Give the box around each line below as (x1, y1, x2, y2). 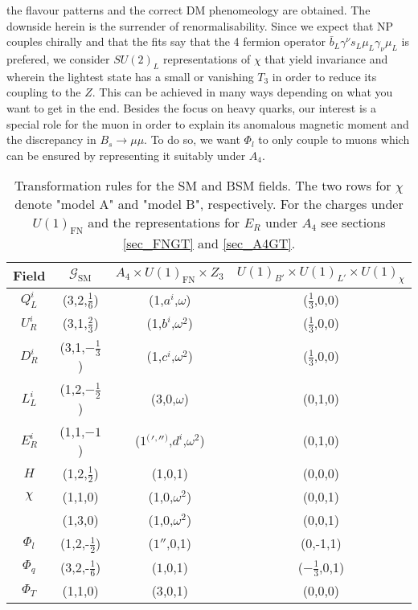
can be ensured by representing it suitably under (6, 146, 246, 163)
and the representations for (88, 213, 240, 232)
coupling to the (6, 84, 81, 100)
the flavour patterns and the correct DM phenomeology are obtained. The (6, 2, 371, 18)
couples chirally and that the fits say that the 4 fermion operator (6, 33, 326, 50)
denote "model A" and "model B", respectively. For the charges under (14, 194, 404, 214)
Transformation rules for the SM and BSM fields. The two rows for (14, 176, 391, 195)
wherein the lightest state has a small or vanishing (6, 68, 254, 84)
